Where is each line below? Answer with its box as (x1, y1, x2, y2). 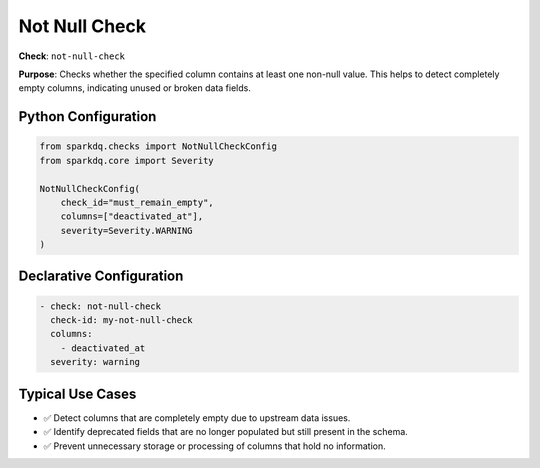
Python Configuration (18, 108, 157, 125)
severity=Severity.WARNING (60, 225, 194, 236)
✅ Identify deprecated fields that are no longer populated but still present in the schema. (43, 426, 409, 438)
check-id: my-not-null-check (50, 315, 194, 326)
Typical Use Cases (18, 385, 137, 402)
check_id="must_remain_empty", (60, 196, 214, 208)
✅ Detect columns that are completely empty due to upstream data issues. (43, 411, 351, 424)
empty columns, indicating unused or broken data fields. (18, 82, 252, 94)
